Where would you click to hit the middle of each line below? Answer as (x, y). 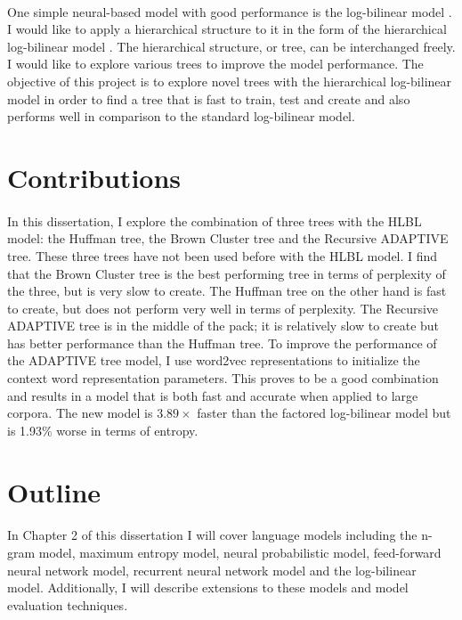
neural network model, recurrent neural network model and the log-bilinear (212, 570)
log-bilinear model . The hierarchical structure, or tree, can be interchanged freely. (231, 46)
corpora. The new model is (80, 413)
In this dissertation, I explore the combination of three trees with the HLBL (215, 220)
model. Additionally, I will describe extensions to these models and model (208, 587)
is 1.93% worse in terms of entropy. (103, 430)
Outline (54, 491)
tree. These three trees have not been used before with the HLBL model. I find (223, 255)
